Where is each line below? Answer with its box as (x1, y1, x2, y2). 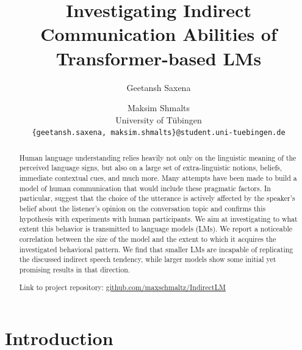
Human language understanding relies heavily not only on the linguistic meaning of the (19, 152, 297, 162)
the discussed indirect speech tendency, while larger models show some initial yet (19, 254, 276, 264)
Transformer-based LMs (56, 45, 262, 70)
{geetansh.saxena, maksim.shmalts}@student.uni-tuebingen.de (32, 128, 286, 137)
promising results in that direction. (19, 264, 131, 274)
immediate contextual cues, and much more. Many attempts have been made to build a (19, 173, 297, 183)
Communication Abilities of (40, 21, 277, 46)
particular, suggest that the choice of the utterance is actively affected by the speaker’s (19, 193, 295, 203)
